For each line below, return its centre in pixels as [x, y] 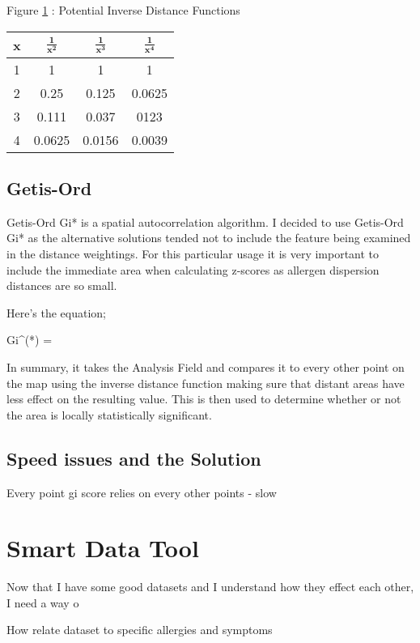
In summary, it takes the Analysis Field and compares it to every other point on [206, 366]
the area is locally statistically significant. [109, 414]
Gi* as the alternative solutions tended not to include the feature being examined [209, 238]
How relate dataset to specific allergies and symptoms [140, 630]
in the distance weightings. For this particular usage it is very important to [193, 253]
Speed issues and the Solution [134, 458]
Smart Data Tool [103, 548]
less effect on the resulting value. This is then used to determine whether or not [204, 399]
